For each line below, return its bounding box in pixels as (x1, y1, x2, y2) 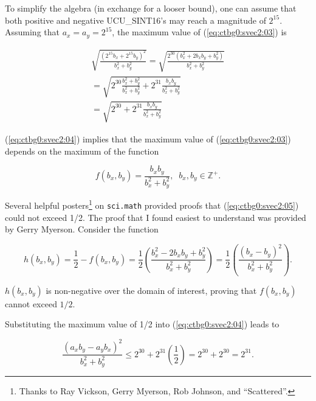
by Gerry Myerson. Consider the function (5, 223, 159, 235)
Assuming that (5, 26, 60, 38)
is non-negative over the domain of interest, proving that (46, 284, 257, 296)
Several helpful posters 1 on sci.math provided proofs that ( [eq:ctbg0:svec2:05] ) (5, 197, 299, 212)
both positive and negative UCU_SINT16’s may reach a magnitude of (5, 13, 266, 26)
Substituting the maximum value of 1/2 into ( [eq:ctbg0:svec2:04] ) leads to (5, 318, 280, 330)
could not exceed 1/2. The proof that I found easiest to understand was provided (5, 211, 306, 223)
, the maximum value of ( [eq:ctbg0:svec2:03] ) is (112, 26, 287, 38)
